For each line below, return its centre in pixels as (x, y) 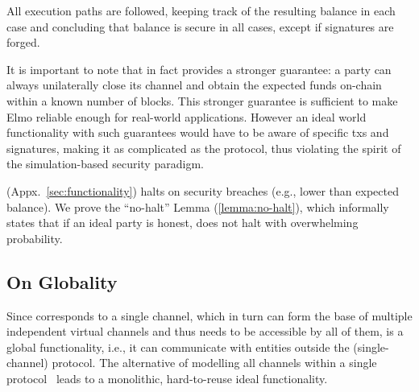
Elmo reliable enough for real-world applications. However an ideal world (187, 116)
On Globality (62, 281)
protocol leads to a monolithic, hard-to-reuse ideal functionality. (167, 378)
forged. (23, 42)
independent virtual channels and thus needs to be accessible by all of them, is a (205, 331)
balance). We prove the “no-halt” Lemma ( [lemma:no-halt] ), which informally (198, 206)
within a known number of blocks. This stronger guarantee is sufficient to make (202, 100)
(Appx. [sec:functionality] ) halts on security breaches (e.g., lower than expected (203, 190)
